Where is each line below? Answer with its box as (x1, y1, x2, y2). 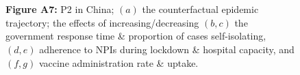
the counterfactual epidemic (142, 2, 259, 16)
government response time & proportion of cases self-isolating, (5, 29, 266, 43)
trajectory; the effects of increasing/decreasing (5, 15, 199, 29)
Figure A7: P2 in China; (5, 2, 114, 16)
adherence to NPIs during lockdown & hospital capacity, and (39, 42, 295, 56)
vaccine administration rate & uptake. (38, 55, 199, 70)
